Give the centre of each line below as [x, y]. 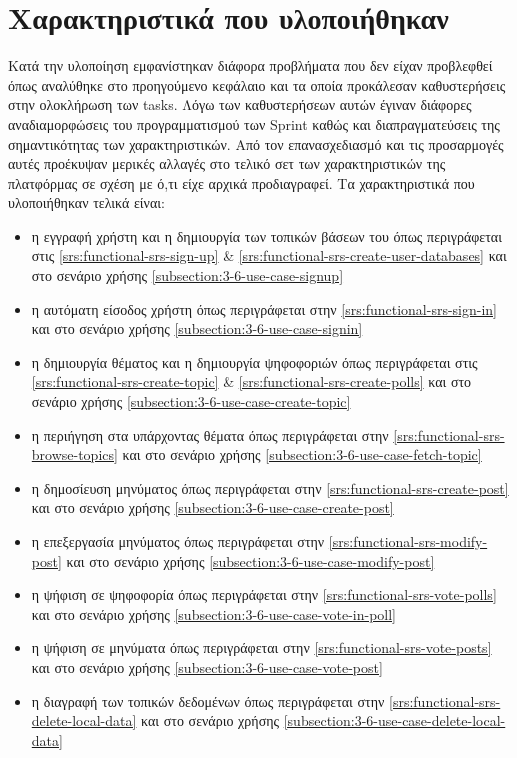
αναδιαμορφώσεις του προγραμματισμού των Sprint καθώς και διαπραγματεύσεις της [254, 123]
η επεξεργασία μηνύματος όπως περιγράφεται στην [178, 541]
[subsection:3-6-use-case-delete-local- [394, 720]
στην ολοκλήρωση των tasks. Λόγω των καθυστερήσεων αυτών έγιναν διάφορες [240, 104]
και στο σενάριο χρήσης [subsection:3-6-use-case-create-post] [212, 507]
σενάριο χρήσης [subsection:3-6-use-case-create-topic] [191, 401]
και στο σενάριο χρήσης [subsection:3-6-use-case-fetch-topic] [302, 454]
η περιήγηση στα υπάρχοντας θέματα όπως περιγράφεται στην [210, 434]
